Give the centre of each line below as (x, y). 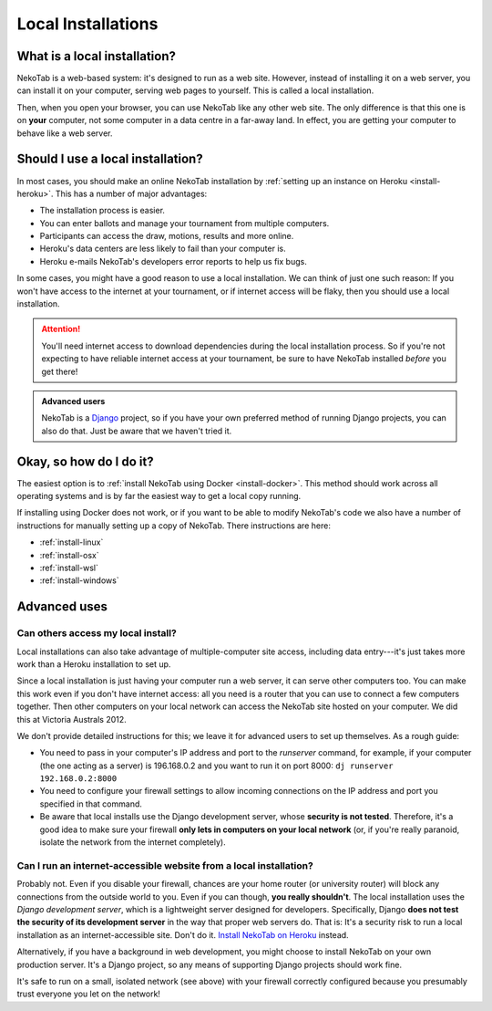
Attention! (61, 329)
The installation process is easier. (102, 211)
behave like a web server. (65, 133)
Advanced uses (62, 607)
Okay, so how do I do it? (85, 461)
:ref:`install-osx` (69, 555)
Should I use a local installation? (110, 159)
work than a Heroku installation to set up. (94, 664)
